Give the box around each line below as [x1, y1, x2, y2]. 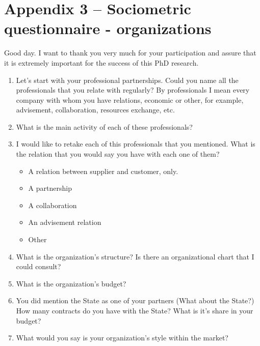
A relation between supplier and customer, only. [28, 165, 178, 176]
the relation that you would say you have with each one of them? [16, 149, 220, 159]
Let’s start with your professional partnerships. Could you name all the [16, 74, 239, 85]
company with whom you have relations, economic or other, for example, [16, 94, 244, 105]
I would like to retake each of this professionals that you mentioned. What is [16, 138, 255, 149]
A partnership [28, 183, 72, 193]
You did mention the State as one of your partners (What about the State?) [16, 295, 254, 306]
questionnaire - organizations [4, 18, 212, 39]
